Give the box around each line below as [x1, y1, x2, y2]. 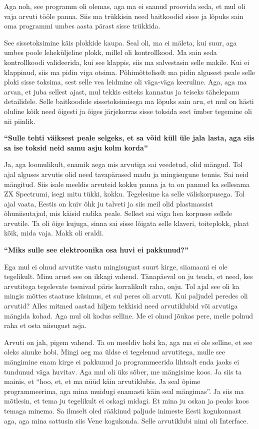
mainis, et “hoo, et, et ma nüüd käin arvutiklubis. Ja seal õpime [4, 376, 200, 386]
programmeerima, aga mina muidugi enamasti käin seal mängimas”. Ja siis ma [4, 385, 244, 396]
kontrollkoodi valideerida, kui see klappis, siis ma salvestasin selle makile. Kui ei [4, 56, 249, 67]
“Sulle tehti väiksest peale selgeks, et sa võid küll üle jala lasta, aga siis [4, 132, 254, 143]
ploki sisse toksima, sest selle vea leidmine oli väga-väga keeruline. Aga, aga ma [4, 76, 247, 87]
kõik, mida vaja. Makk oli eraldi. [4, 227, 104, 238]
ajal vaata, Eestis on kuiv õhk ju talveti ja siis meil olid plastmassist [4, 198, 213, 208]
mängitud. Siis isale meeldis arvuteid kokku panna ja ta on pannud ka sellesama [4, 178, 250, 189]
